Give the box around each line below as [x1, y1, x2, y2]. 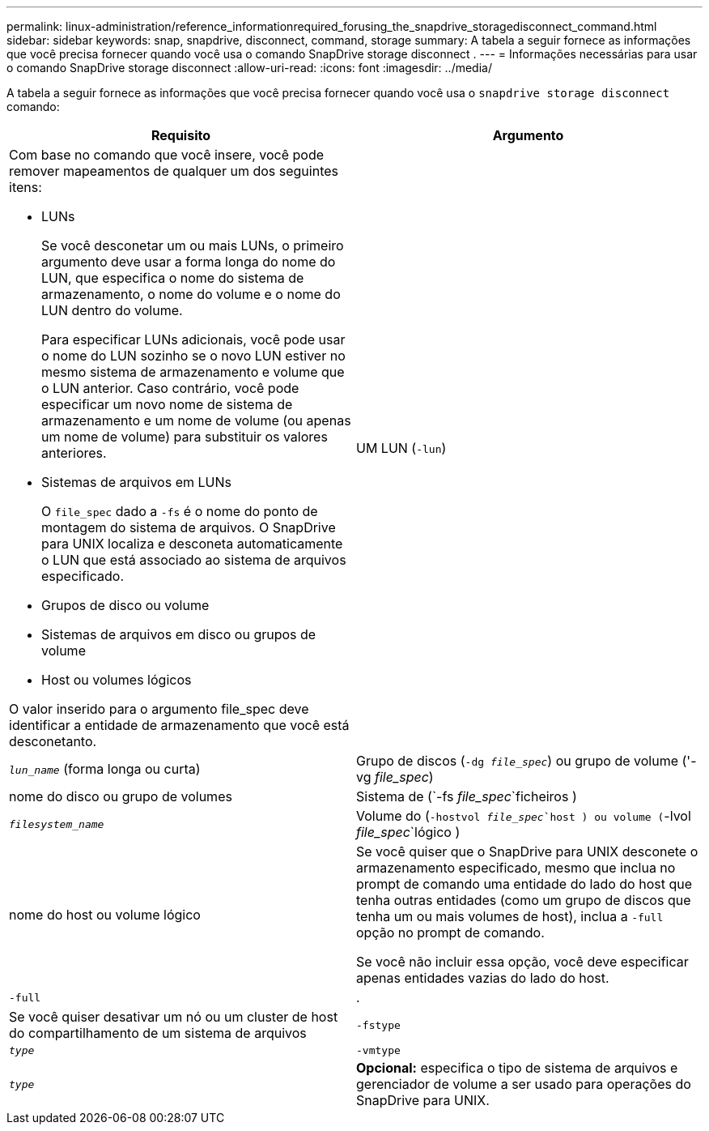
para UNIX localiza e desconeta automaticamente [41, 536, 343, 552]
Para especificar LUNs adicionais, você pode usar [41, 331, 346, 348]
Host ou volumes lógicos [41, 672, 192, 688]
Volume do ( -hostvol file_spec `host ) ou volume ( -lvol [356, 808, 691, 824]
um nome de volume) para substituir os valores [41, 429, 328, 445]
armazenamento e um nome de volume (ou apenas [41, 412, 351, 429]
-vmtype [356, 1044, 401, 1056]
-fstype [356, 1018, 401, 1031]
